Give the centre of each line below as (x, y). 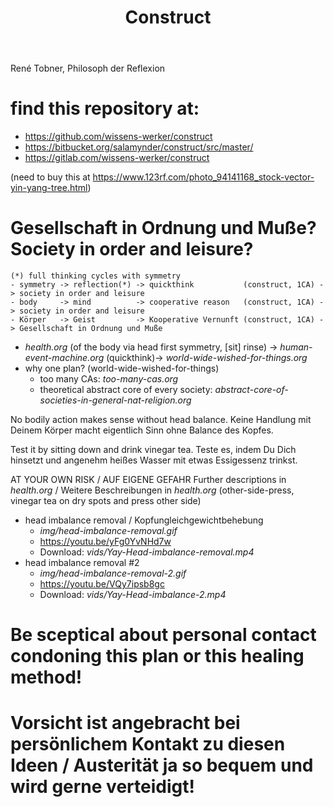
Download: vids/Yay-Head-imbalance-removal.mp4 (147, 552)
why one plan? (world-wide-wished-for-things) (122, 368)
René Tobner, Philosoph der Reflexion (88, 68)
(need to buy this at (50, 177)
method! (46, 677)
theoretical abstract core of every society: (126, 390)
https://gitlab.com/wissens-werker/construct (117, 158)
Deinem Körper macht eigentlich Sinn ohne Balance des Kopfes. (142, 430)
